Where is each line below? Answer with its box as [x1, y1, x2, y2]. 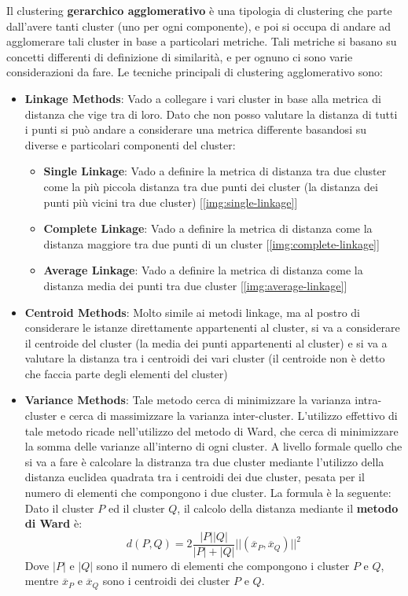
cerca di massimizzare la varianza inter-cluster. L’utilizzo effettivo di [68, 407, 398, 424]
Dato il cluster [24, 499, 94, 516]
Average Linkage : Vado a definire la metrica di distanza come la [43, 262, 363, 278]
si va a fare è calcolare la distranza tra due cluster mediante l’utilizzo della [24, 453, 384, 469]
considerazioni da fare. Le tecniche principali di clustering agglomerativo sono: [6, 64, 383, 80]
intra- [355, 392, 382, 408]
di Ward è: [24, 515, 83, 532]
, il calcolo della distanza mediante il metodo [177, 499, 399, 516]
